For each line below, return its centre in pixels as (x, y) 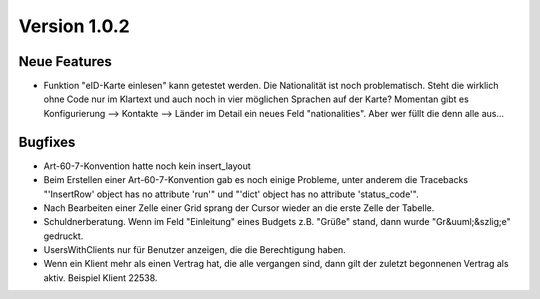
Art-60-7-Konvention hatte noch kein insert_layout (147, 166)
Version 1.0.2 (74, 26)
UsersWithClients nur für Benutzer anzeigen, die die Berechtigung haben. (195, 250)
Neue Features (65, 61)
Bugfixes (47, 141)
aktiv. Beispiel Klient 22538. (100, 277)
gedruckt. (63, 236)
